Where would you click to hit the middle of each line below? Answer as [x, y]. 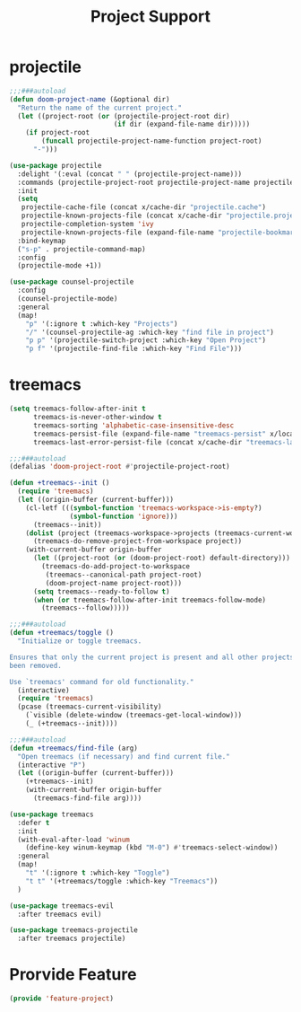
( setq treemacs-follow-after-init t [77, 409]
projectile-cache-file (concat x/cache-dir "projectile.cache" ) [144, 207]
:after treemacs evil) [60, 914]
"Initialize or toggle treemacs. [80, 641]
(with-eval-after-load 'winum [73, 840]
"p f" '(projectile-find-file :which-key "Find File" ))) [134, 349]
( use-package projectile [56, 165]
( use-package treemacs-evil [62, 906]
